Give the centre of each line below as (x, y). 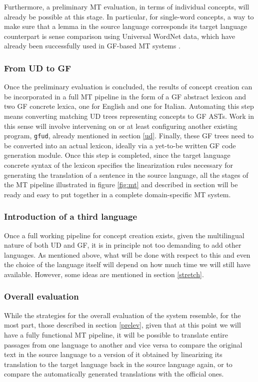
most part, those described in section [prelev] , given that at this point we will (122, 325)
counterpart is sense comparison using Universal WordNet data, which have (120, 36)
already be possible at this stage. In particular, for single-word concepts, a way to (129, 16)
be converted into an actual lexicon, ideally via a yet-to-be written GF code (120, 145)
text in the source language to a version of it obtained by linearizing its (113, 354)
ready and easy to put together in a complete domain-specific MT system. (117, 194)
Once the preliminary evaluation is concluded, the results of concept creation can (128, 87)
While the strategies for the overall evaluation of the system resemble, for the (122, 315)
